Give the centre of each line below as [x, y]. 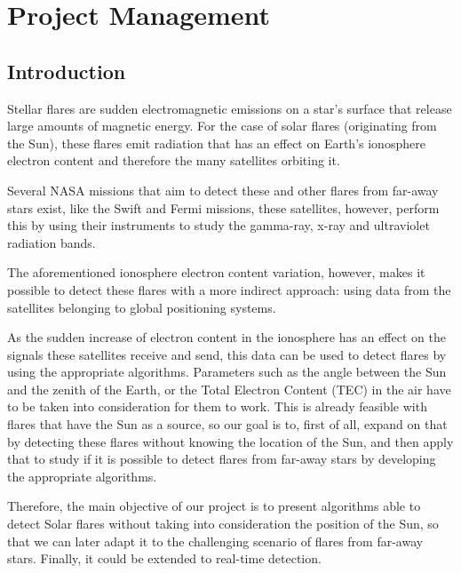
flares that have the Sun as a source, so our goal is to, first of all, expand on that [227, 424]
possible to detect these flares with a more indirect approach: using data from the [229, 289]
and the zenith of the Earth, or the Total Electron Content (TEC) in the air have [229, 389]
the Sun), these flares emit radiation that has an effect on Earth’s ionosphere [216, 143]
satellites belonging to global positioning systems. [142, 307]
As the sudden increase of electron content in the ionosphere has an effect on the [227, 337]
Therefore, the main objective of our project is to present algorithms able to [214, 506]
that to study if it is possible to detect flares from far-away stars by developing [222, 459]
